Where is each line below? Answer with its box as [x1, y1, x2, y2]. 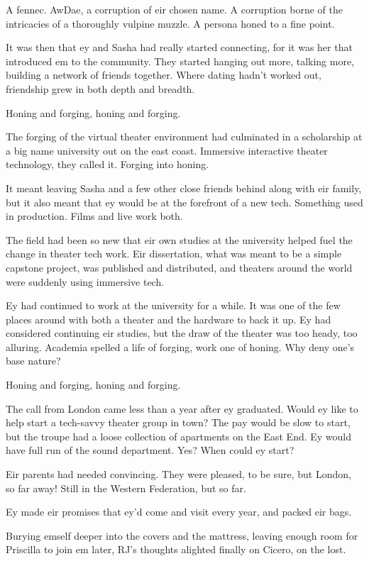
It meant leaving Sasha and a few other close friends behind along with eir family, [6, 180, 362, 195]
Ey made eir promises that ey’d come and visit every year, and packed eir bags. [6, 504, 352, 519]
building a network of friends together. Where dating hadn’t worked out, [6, 67, 321, 82]
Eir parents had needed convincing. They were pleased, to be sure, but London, [6, 467, 351, 482]
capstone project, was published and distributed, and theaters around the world [6, 260, 353, 274]
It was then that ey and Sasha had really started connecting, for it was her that [6, 40, 353, 55]
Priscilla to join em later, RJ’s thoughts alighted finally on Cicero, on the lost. [6, 542, 346, 557]
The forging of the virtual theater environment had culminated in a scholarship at [6, 129, 363, 144]
